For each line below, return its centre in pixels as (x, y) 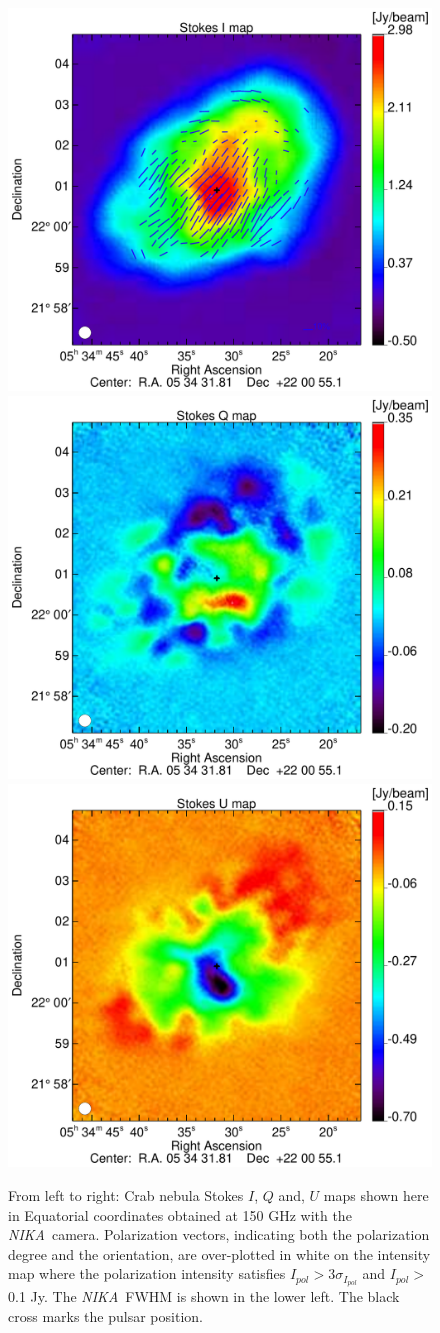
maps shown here (376, 1195)
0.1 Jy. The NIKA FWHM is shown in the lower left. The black (204, 1296)
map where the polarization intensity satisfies (147, 1273)
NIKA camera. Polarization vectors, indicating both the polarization (219, 1234)
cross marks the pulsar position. (105, 1315)
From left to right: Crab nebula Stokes (126, 1195)
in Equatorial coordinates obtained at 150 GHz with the (180, 1214)
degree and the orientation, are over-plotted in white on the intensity (219, 1253)
